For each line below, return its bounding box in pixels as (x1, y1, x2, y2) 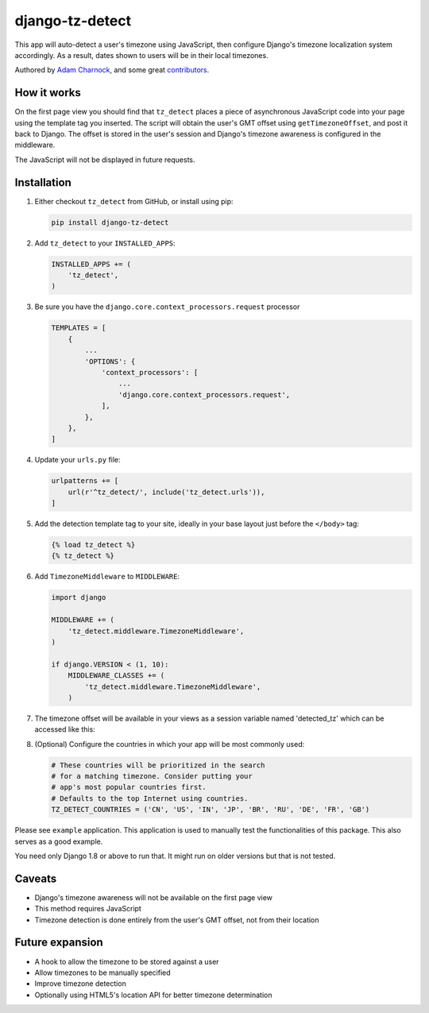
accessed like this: (34, 725, 95, 734)
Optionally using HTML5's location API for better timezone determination (34, 990, 273, 999)
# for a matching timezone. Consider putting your (51, 771, 253, 781)
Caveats (14, 872, 57, 885)
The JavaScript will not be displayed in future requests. (14, 155, 195, 164)
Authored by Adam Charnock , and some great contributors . (14, 65, 210, 75)
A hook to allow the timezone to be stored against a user (34, 957, 219, 966)
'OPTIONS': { (84, 357, 136, 365)
